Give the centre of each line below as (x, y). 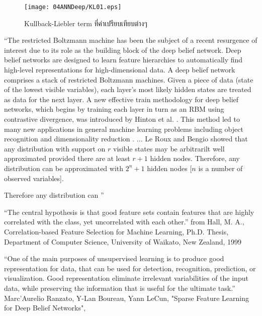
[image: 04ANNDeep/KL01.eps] (73, 7)
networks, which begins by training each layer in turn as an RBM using (114, 109)
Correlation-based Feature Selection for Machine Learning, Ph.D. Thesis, (116, 231)
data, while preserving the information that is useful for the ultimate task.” (120, 288)
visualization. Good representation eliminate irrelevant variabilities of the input (126, 278)
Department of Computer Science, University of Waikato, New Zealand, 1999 (123, 241)
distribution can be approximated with (64, 168)
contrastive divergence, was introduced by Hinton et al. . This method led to (122, 119)
